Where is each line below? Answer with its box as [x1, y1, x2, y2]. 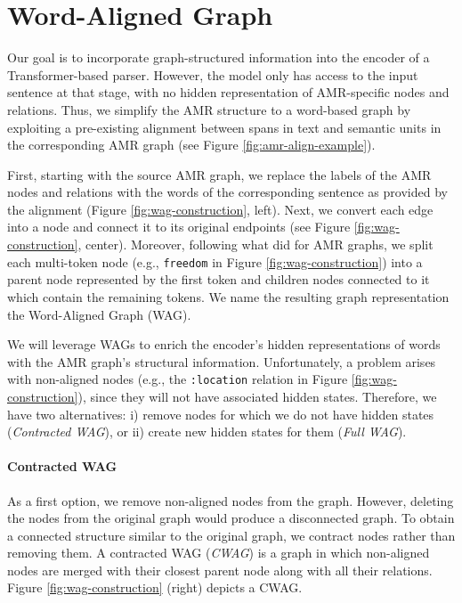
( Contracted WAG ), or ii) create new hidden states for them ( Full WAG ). [7, 422, 407, 441]
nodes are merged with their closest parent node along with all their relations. [7, 560, 433, 579]
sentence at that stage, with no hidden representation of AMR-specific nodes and [7, 83, 450, 102]
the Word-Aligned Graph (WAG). [7, 305, 191, 323]
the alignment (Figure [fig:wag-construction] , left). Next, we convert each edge [7, 200, 434, 218]
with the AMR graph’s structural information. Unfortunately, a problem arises [7, 352, 436, 371]
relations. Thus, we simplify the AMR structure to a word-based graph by [7, 100, 411, 118]
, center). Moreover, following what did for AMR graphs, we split [77, 235, 434, 254]
